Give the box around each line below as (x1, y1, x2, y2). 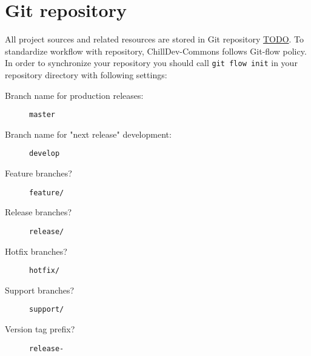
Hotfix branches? (5, 244, 67, 257)
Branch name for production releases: (5, 89, 144, 101)
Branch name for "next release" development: (5, 127, 172, 140)
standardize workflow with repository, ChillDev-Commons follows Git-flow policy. (5, 44, 307, 57)
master (29, 110, 55, 119)
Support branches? (5, 283, 75, 296)
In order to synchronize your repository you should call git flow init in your (5, 56, 298, 69)
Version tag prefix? (5, 323, 75, 335)
